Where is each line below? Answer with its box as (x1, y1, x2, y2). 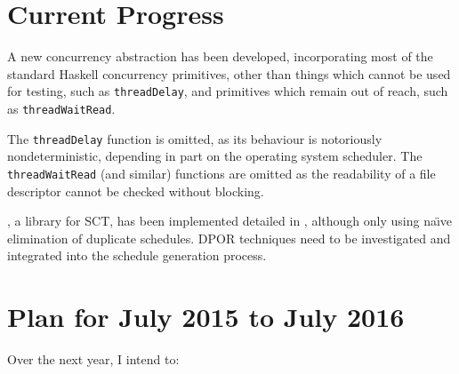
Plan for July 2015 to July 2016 (7, 298, 405, 335)
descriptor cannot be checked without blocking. (7, 181, 264, 200)
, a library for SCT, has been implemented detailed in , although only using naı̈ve (7, 211, 453, 230)
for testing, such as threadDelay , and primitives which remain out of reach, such (7, 82, 448, 100)
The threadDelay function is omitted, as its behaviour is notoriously (7, 129, 382, 147)
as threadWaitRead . (7, 99, 116, 117)
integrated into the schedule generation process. (7, 246, 267, 265)
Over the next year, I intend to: (7, 350, 180, 369)
